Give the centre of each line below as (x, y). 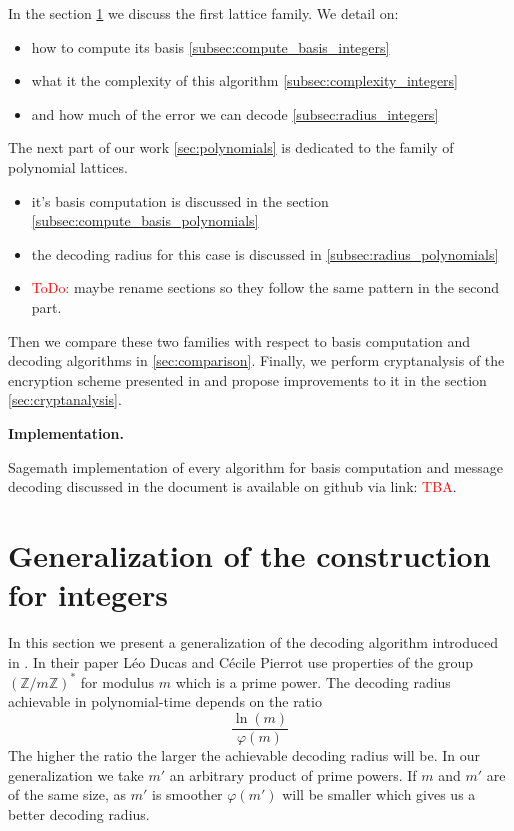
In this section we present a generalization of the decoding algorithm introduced (253, 642)
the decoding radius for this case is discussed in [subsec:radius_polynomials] (265, 253)
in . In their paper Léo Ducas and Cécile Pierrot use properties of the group (241, 661)
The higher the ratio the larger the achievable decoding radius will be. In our (244, 754)
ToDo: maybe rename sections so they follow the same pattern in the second (265, 287)
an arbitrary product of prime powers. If (293, 774)
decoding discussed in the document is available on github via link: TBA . (232, 486)
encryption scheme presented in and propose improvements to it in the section (247, 379)
